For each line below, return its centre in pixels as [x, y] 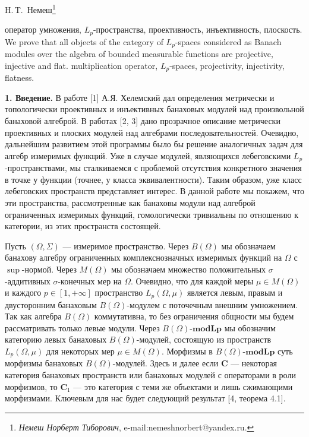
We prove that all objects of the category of [84, 41]
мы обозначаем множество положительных [189, 269]
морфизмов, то [31, 386]
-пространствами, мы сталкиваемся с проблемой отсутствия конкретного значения [153, 168]
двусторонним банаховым [51, 304]
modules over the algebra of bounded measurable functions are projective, [139, 54]
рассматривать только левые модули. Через [82, 327]
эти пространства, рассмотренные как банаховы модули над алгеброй [130, 202]
